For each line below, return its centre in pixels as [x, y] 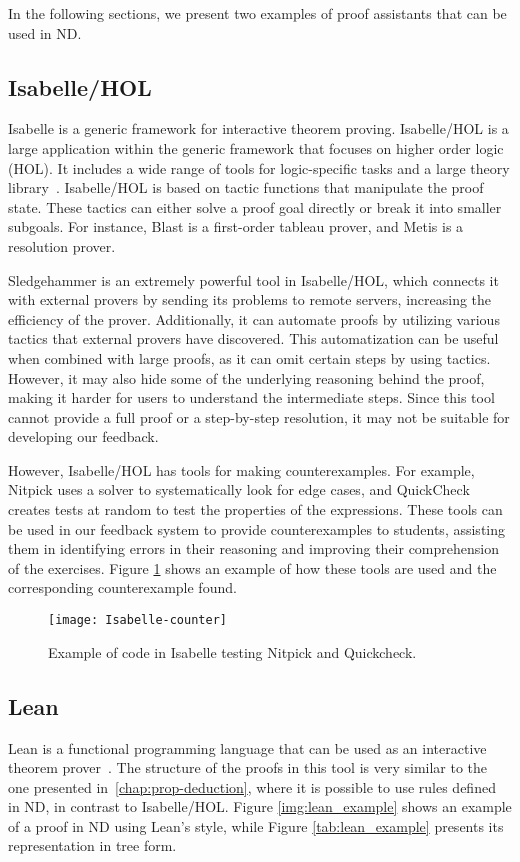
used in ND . [45, 32]
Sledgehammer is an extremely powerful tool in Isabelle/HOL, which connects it [253, 279]
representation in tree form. [92, 845]
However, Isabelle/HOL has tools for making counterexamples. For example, [241, 469]
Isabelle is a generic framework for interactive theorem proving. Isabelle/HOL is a [258, 128]
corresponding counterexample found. [122, 587]
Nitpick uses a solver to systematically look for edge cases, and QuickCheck [239, 489]
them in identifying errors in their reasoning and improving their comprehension [253, 548]
